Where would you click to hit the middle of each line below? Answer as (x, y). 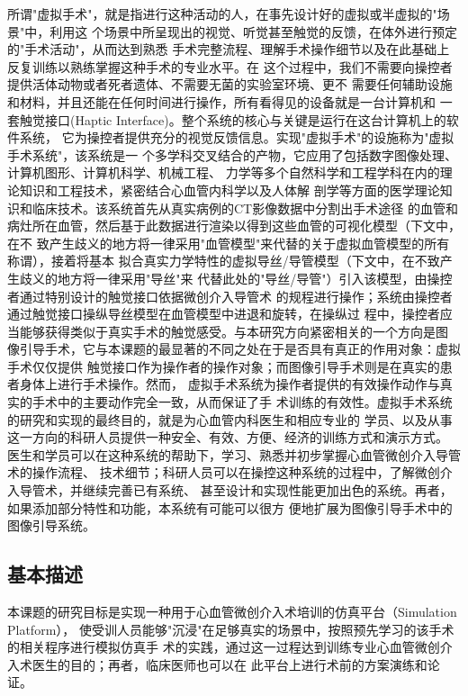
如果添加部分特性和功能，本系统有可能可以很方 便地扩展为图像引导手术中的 (230, 507)
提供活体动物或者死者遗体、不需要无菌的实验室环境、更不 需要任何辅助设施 (230, 84)
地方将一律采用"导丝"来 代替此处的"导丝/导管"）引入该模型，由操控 (255, 278)
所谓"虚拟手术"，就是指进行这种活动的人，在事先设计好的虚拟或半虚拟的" (222, 14)
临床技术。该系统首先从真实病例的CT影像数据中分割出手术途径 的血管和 (245, 208)
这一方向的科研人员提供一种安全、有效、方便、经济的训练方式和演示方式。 (228, 437)
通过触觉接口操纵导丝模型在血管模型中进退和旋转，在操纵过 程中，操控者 (224, 314)
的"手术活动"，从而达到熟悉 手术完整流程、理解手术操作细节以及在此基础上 (229, 49)
